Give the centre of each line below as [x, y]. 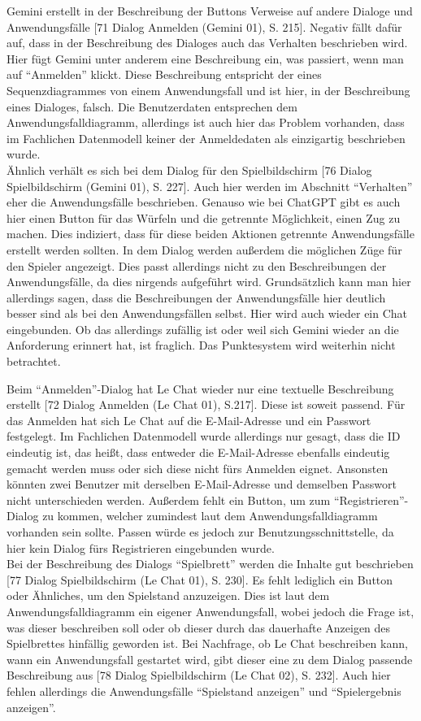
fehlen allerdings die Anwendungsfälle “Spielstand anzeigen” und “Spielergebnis [204, 691]
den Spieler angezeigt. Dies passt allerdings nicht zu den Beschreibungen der [197, 265]
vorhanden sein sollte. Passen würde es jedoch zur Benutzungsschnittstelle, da [200, 532]
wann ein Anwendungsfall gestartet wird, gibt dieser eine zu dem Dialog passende [210, 659]
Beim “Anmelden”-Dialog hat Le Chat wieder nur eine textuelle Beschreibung [200, 388]
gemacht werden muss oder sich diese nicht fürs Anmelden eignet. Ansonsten [197, 468]
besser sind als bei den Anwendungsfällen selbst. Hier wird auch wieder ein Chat [207, 313]
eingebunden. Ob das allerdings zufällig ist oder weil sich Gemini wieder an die [203, 329]
